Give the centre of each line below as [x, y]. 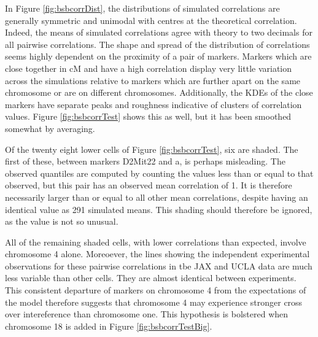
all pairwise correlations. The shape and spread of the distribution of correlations [157, 44]
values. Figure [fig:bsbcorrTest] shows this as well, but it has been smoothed [148, 116]
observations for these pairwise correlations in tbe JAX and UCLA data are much [159, 265]
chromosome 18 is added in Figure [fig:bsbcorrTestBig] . [109, 326]
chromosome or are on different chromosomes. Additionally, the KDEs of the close [159, 92]
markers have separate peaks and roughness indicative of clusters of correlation [153, 104]
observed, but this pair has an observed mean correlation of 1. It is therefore [149, 185]
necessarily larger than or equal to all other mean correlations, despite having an [157, 197]
